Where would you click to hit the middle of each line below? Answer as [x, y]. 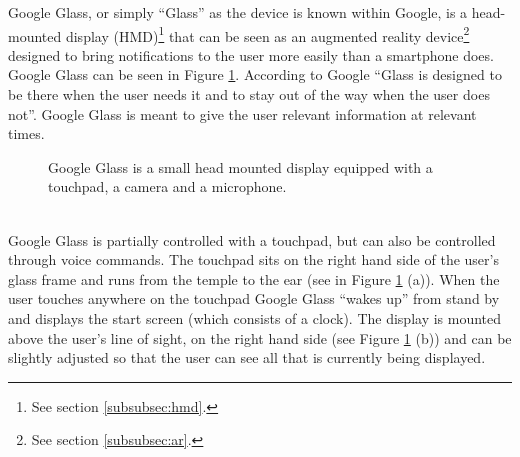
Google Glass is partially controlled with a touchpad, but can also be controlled [252, 239]
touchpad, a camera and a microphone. [167, 186]
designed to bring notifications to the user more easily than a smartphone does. [251, 54]
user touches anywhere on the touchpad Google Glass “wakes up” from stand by [254, 298]
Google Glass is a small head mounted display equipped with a [240, 166]
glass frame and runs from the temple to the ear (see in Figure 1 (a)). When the [254, 278]
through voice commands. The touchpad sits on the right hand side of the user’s [253, 259]
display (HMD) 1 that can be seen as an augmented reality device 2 [267, 34]
